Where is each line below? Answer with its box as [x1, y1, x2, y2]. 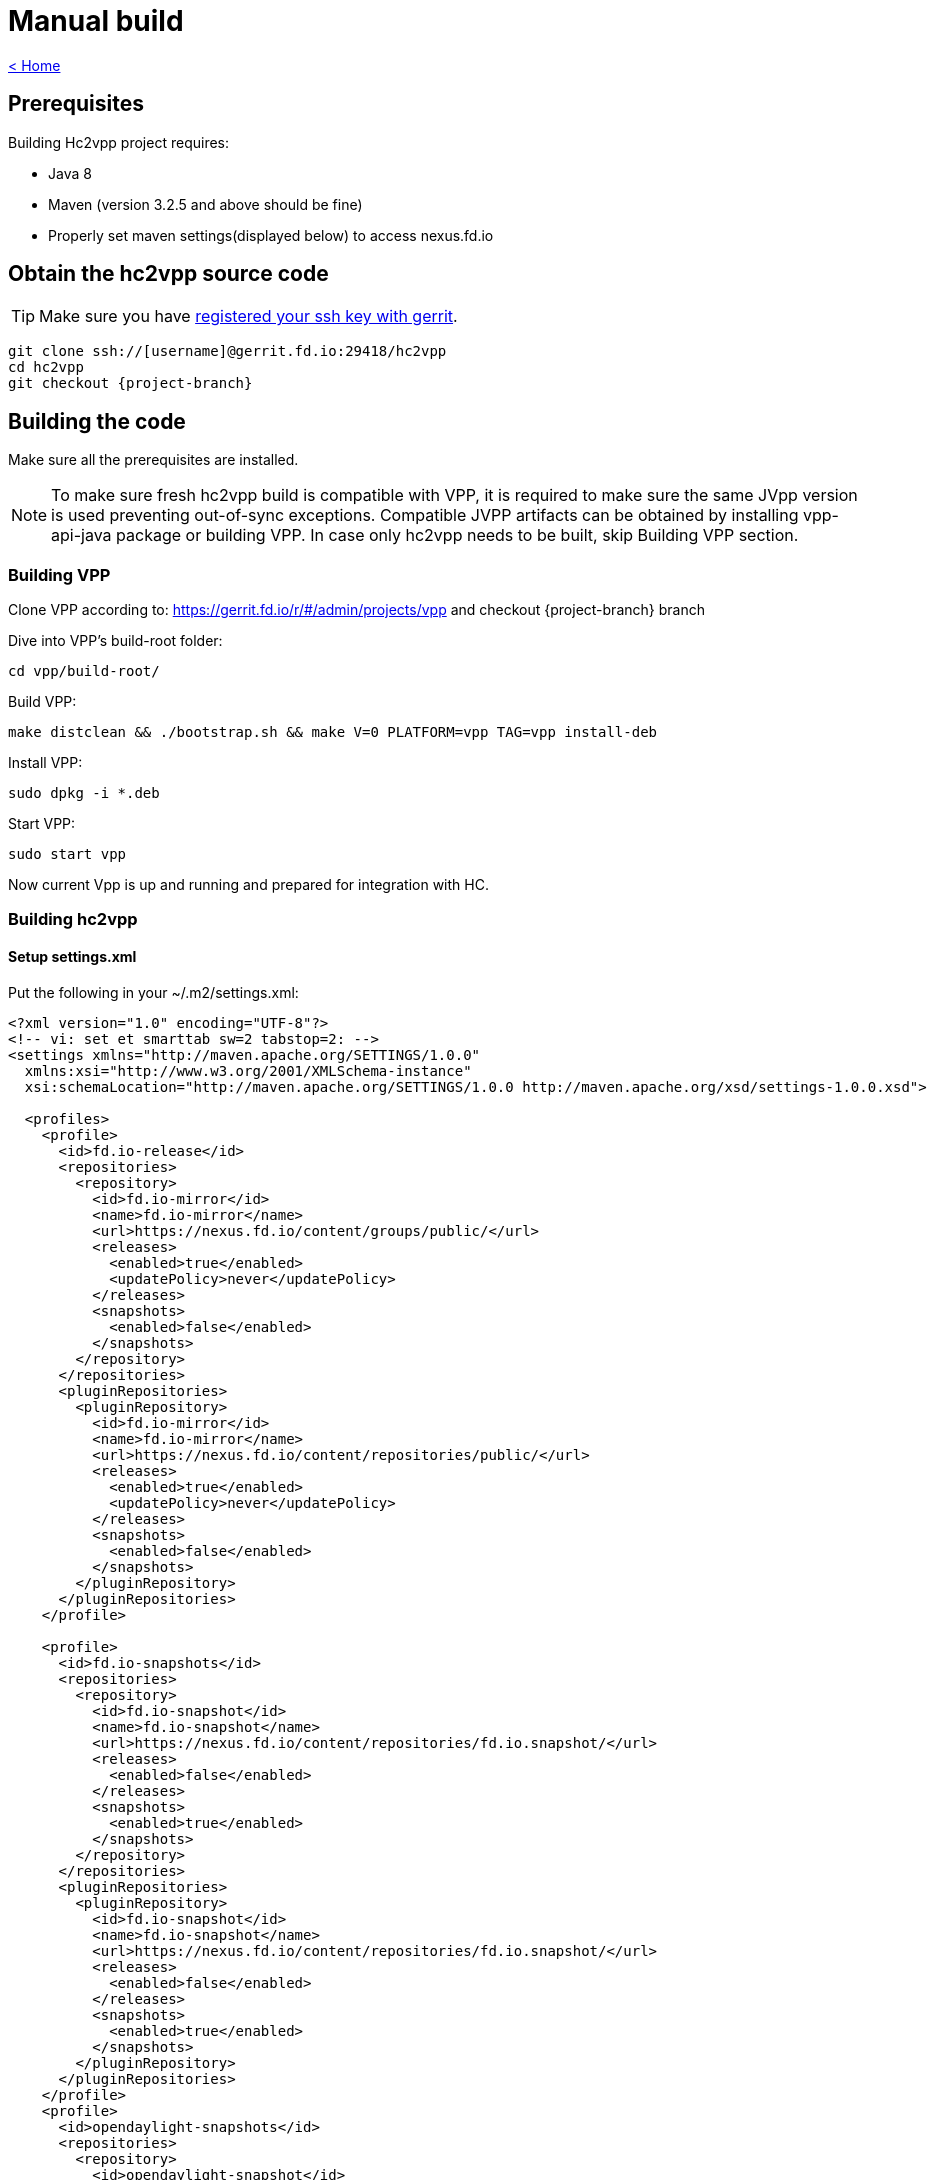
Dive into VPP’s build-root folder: [8, 632, 223, 650]
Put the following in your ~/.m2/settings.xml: [8, 983, 299, 1001]
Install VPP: [8, 754, 83, 772]
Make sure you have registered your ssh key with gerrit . [39, 306, 458, 327]
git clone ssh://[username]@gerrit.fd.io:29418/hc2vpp [8, 343, 447, 360]
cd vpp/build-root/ [8, 663, 160, 680]
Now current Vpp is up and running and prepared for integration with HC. [8, 876, 489, 894]
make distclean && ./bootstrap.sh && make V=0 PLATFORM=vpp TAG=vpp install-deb [8, 724, 658, 741]
